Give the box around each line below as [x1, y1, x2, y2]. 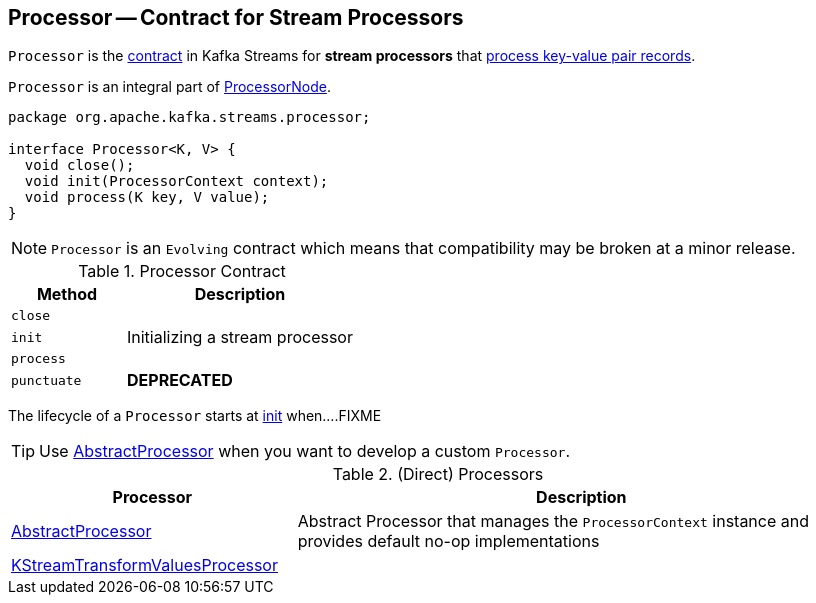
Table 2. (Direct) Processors [332, 464, 544, 485]
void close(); [24, 157, 135, 174]
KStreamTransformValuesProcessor [11, 555, 278, 576]
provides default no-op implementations [297, 531, 600, 552]
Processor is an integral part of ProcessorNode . [8, 78, 331, 96]
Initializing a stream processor [126, 327, 353, 348]
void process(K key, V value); [24, 189, 270, 206]
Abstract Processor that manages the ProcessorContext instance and [297, 511, 810, 532]
